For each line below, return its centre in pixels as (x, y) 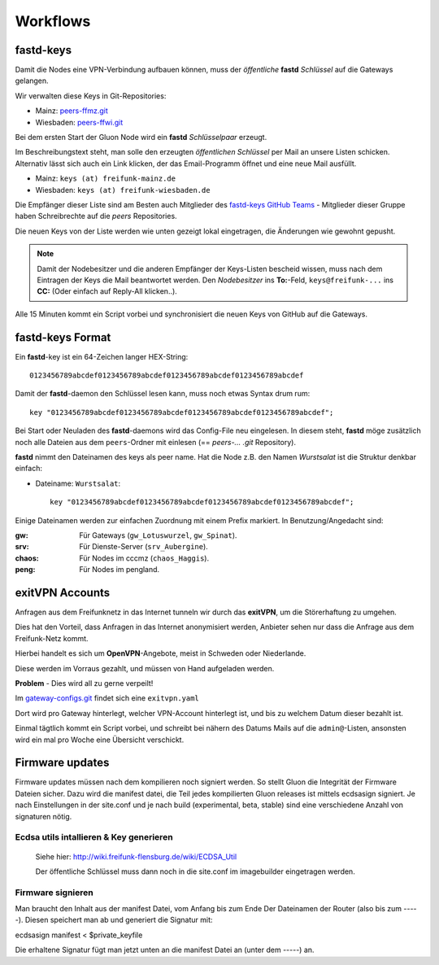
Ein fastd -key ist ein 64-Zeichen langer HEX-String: (102, 356)
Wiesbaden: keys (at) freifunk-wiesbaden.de (123, 190)
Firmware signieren (54, 893)
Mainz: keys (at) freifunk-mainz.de (106, 178)
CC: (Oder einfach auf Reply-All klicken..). (107, 291)
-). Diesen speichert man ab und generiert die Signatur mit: (114, 920)
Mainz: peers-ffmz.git (72, 111)
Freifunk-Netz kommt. (52, 638)
